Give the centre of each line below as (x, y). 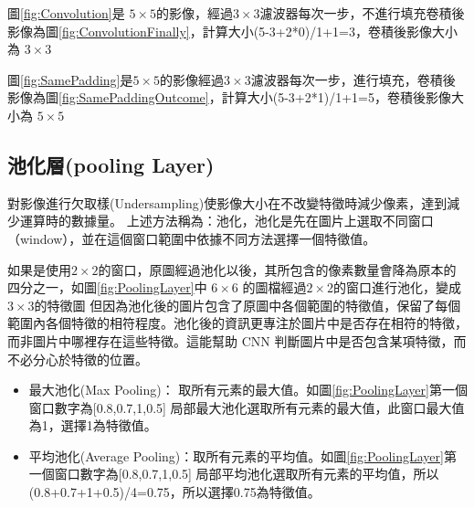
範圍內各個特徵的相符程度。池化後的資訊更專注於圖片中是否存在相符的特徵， (237, 323)
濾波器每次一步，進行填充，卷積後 (353, 79)
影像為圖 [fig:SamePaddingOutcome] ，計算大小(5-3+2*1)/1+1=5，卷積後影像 (229, 97)
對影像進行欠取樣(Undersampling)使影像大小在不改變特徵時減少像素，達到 (227, 202)
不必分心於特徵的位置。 (78, 359)
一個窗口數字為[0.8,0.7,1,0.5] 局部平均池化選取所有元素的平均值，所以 (234, 474)
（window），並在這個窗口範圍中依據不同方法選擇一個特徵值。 (192, 238)
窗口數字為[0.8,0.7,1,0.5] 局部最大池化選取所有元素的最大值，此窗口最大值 (247, 407)
